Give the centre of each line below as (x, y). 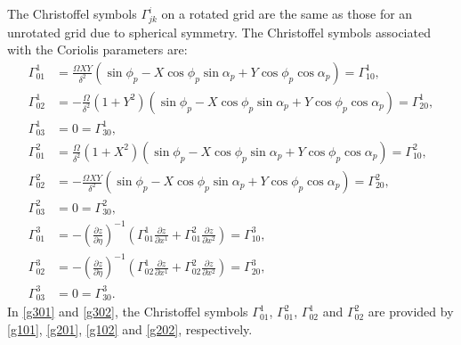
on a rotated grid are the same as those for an (287, 13)
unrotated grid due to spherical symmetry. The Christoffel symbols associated (219, 32)
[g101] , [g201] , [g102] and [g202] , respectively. (130, 329)
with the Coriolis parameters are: (97, 49)
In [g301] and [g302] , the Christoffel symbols (128, 312)
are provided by (411, 312)
